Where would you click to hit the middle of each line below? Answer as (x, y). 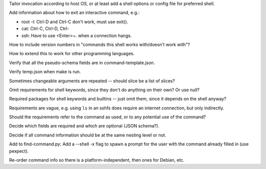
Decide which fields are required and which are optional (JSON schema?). (84, 126)
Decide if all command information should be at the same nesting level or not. (88, 135)
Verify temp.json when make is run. (45, 72)
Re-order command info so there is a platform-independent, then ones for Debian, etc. (97, 160)
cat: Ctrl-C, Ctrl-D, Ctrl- (45, 29)
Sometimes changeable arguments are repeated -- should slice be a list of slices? (92, 81)
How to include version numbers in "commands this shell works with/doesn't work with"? (100, 44)
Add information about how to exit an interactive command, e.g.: (74, 13)
